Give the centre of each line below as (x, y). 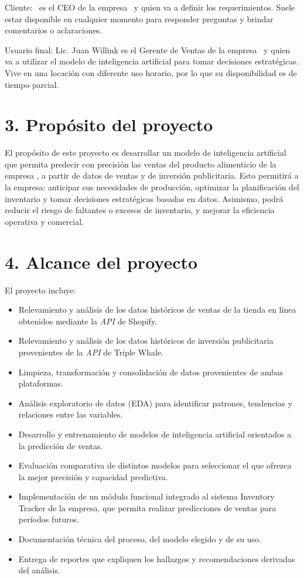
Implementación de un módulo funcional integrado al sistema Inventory (146, 496)
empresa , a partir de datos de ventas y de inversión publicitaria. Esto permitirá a (152, 175)
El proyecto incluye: (40, 290)
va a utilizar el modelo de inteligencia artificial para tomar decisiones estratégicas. (152, 61)
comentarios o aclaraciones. (54, 30)
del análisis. (39, 570)
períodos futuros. (49, 519)
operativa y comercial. (45, 221)
